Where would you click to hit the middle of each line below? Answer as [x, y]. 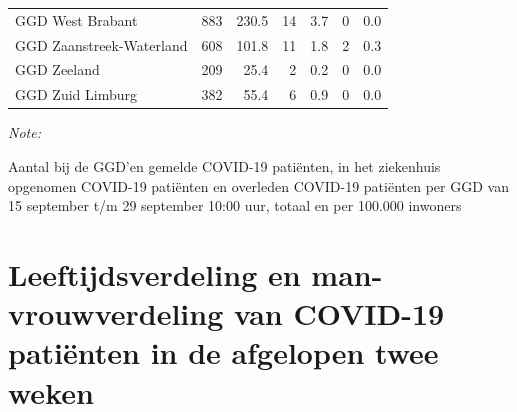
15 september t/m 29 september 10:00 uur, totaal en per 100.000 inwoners [235, 205]
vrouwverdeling [116, 313]
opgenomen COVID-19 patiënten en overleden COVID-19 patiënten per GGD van [258, 185]
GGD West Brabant [76, 19]
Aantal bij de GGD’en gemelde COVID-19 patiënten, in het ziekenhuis [224, 165]
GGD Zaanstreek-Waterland [101, 44]
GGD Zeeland [57, 69]
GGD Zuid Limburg [76, 94]
